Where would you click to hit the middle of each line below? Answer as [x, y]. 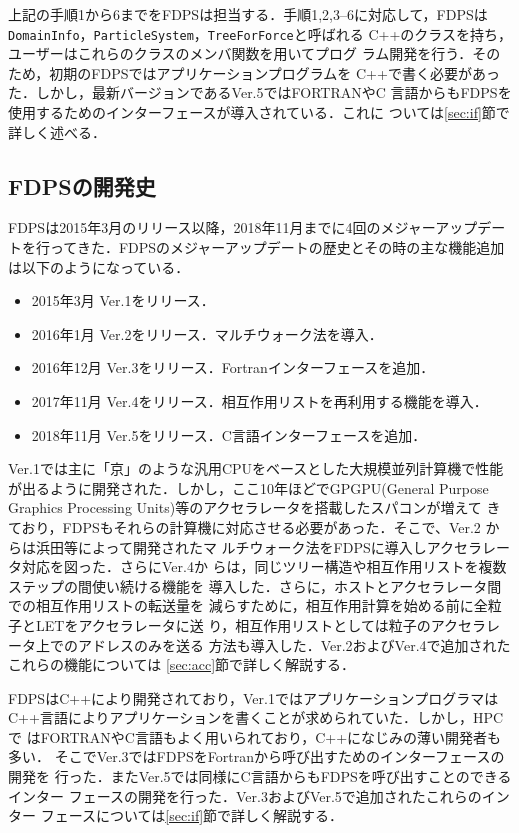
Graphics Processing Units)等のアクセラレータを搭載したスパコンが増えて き [254, 507]
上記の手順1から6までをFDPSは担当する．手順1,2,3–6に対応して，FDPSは [248, 14]
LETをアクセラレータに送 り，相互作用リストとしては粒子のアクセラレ [267, 624]
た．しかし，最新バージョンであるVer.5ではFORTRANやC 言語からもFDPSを [260, 92]
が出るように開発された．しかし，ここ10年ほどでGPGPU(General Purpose [248, 487]
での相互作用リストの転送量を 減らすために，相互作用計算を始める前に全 [248, 605]
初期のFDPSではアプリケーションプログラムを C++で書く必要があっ [274, 72]
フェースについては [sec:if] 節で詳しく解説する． [192, 815]
